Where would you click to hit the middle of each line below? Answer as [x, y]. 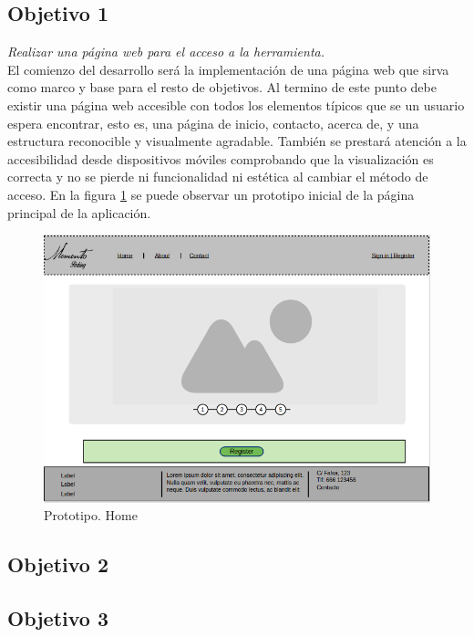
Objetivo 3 [58, 618]
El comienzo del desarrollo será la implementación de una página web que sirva [228, 69]
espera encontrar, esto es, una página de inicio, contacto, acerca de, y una [213, 123]
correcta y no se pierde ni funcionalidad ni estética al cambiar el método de [218, 177]
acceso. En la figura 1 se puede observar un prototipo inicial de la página [211, 194]
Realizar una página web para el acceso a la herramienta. [166, 52]
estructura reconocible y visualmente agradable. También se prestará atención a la [237, 141]
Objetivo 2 [58, 564]
